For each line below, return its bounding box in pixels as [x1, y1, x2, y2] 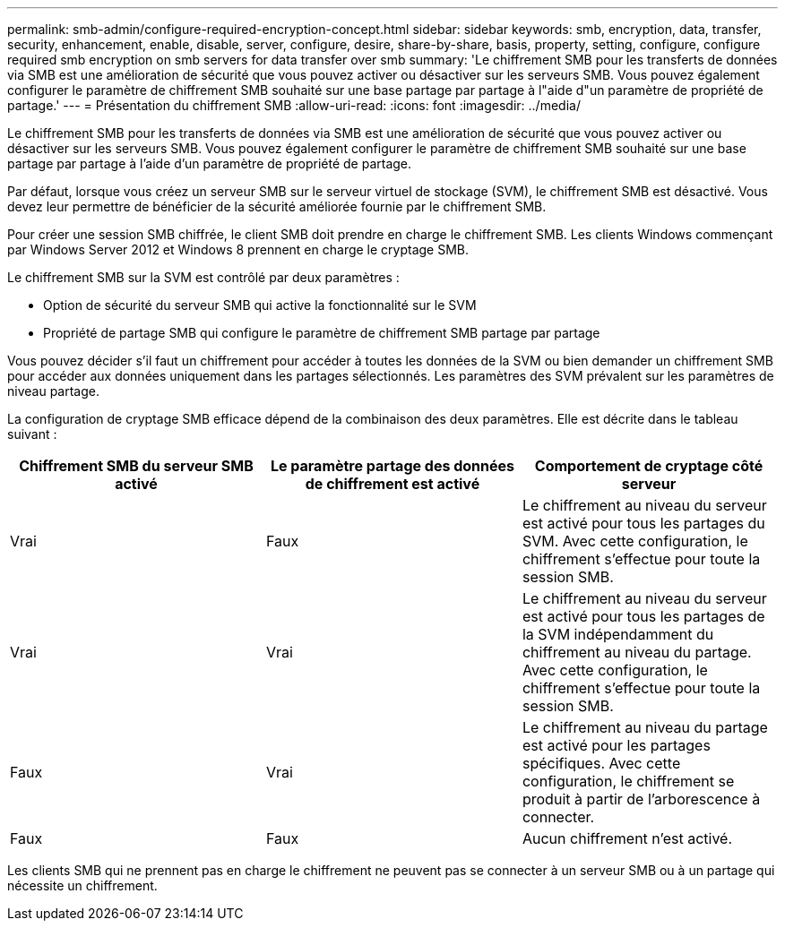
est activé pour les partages [522, 736, 711, 754]
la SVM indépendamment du [522, 625, 714, 643]
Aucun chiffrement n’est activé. [522, 829, 733, 847]
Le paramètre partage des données [270, 457, 515, 475]
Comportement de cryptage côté [534, 457, 763, 475]
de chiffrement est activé [305, 475, 480, 493]
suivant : [7, 426, 57, 442]
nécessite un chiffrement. [7, 878, 158, 893]
